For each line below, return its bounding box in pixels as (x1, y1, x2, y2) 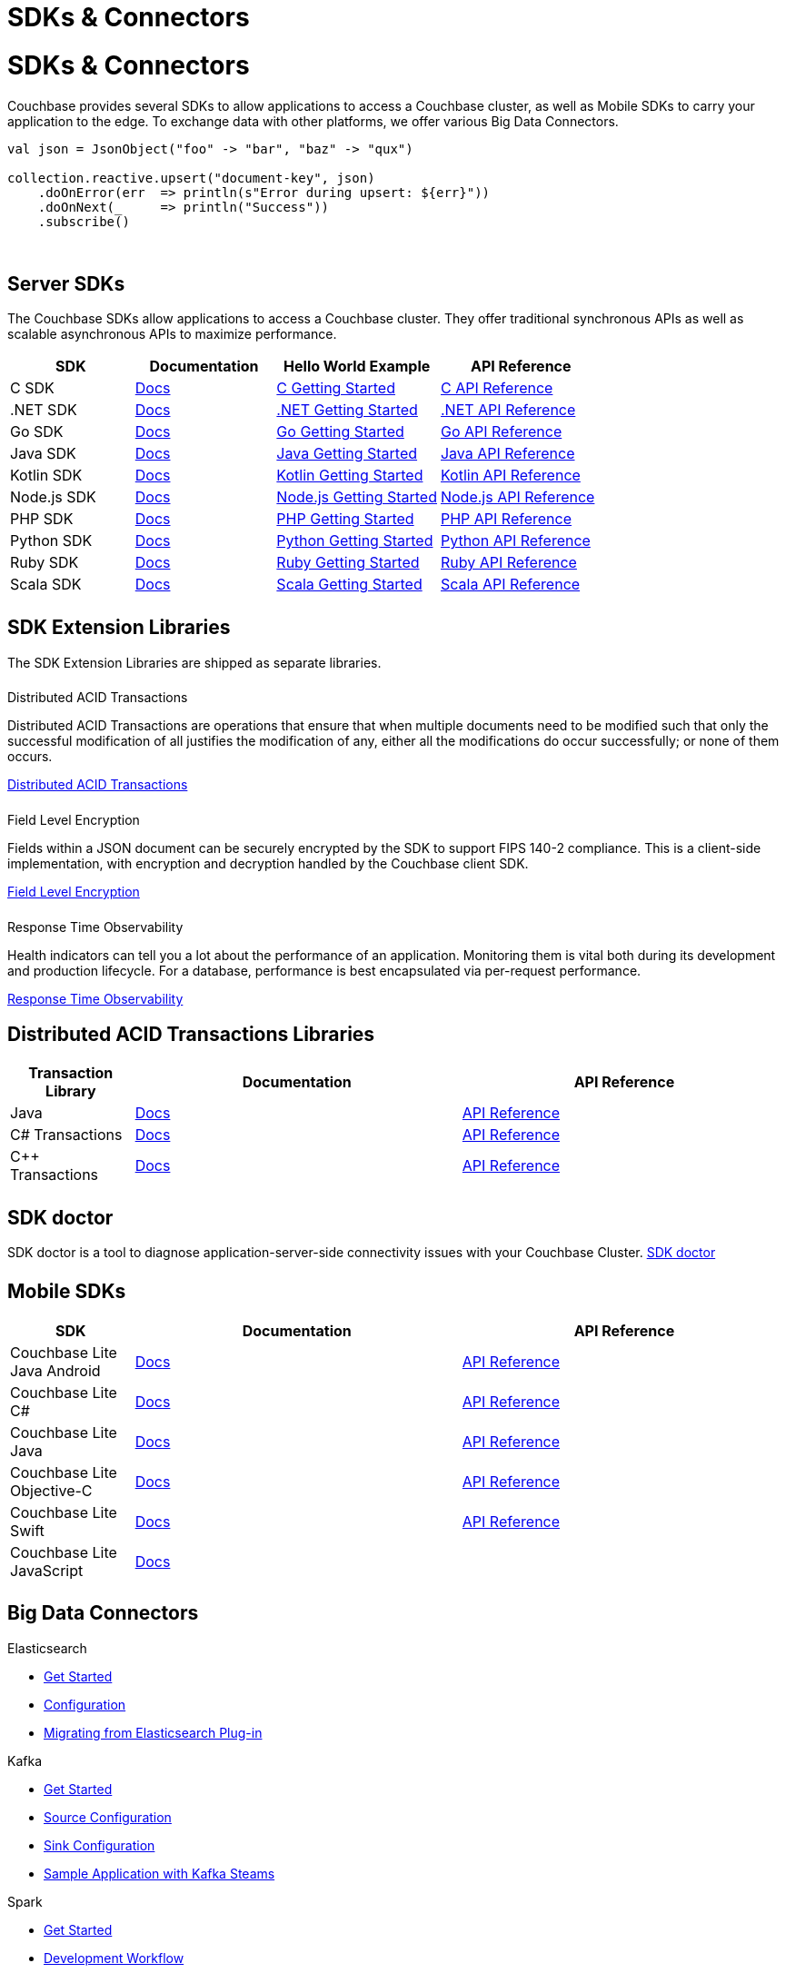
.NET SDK (10, 401, 77, 420)
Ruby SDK (10, 553, 79, 572)
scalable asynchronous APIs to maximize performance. (7, 326, 337, 342)
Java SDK (10, 444, 76, 463)
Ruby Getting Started (276, 553, 420, 572)
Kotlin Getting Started (276, 466, 423, 485)
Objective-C (10, 1481, 93, 1500)
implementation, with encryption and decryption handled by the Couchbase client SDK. (7, 856, 529, 872)
